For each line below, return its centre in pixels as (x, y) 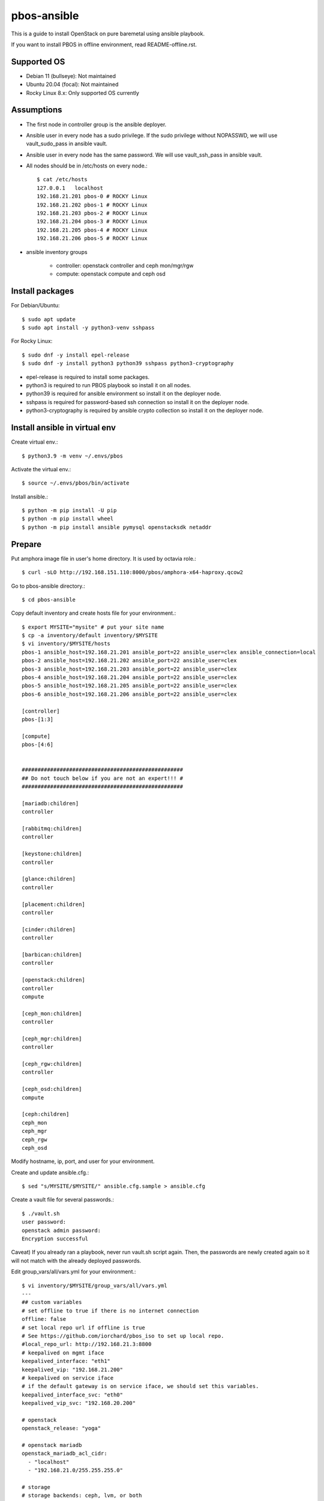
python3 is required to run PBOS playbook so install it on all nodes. (109, 385)
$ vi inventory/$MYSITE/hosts (66, 644)
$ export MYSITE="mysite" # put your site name (93, 627)
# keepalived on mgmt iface (63, 1353)
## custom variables (52, 1302)
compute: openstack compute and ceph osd (111, 274)
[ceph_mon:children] (52, 1013)
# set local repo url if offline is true (83, 1327)
